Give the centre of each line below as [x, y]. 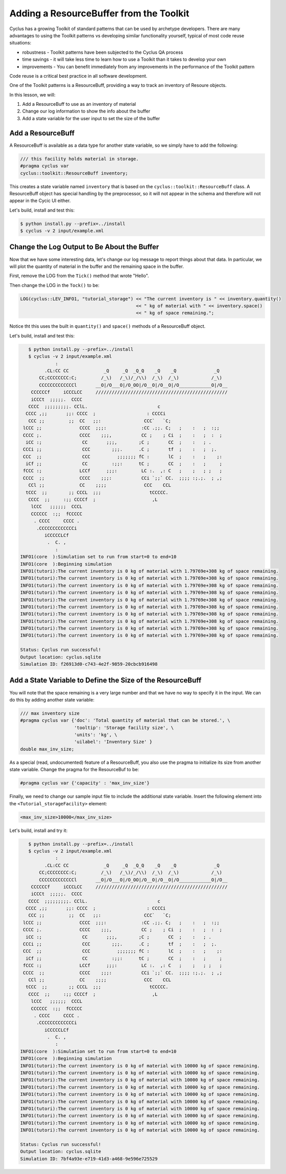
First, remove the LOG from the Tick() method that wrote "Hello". [79, 276]
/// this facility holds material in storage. [79, 159]
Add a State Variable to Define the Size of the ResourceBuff [105, 680]
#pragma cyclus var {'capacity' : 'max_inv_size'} [85, 783]
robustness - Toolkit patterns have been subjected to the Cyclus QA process [103, 52]
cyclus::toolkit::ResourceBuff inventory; [74, 173]
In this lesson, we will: [32, 95]
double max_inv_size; [47, 749]
